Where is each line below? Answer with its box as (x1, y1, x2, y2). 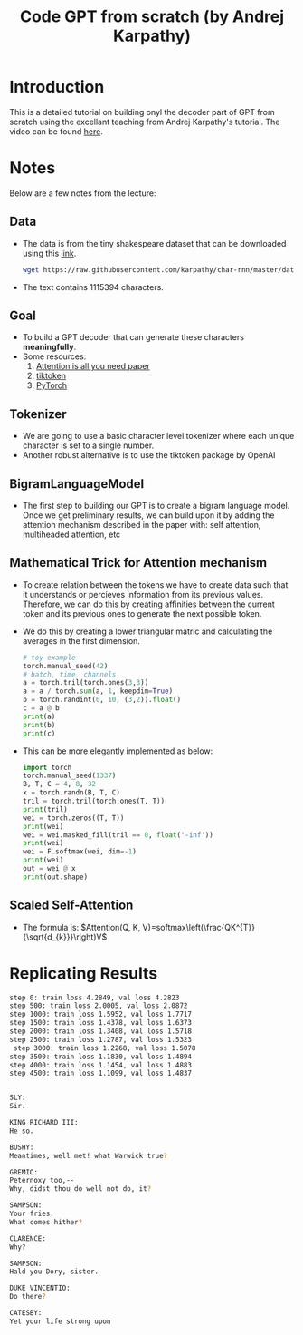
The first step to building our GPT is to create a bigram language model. (22, 501, 290, 511)
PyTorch (35, 380, 68, 391)
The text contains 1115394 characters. (22, 281, 165, 292)
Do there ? (9, 1292, 47, 1301)
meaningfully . (22, 342, 77, 353)
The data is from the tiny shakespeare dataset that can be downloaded (22, 238, 287, 248)
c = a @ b (22, 704, 61, 713)
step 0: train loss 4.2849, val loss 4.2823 (9, 993, 180, 1002)
